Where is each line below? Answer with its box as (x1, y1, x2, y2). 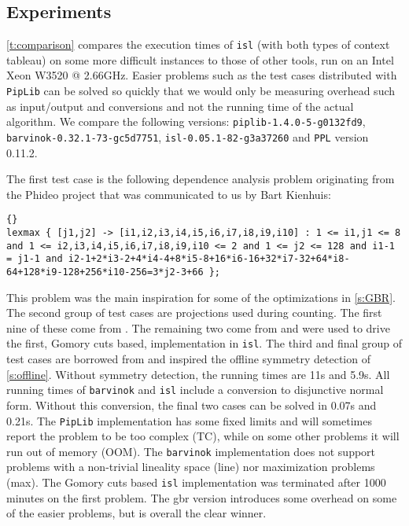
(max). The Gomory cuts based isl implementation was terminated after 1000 (6, 474, 386, 491)
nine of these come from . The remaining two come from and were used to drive (6, 319, 390, 336)
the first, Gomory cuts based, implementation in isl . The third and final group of (6, 335, 403, 351)
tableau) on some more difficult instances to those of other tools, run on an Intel (6, 51, 394, 68)
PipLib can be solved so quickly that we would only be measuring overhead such (6, 83, 396, 99)
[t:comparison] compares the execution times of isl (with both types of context (6, 36, 390, 53)
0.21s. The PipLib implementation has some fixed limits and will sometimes (6, 412, 372, 429)
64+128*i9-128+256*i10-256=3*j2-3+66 (6, 267, 204, 278)
